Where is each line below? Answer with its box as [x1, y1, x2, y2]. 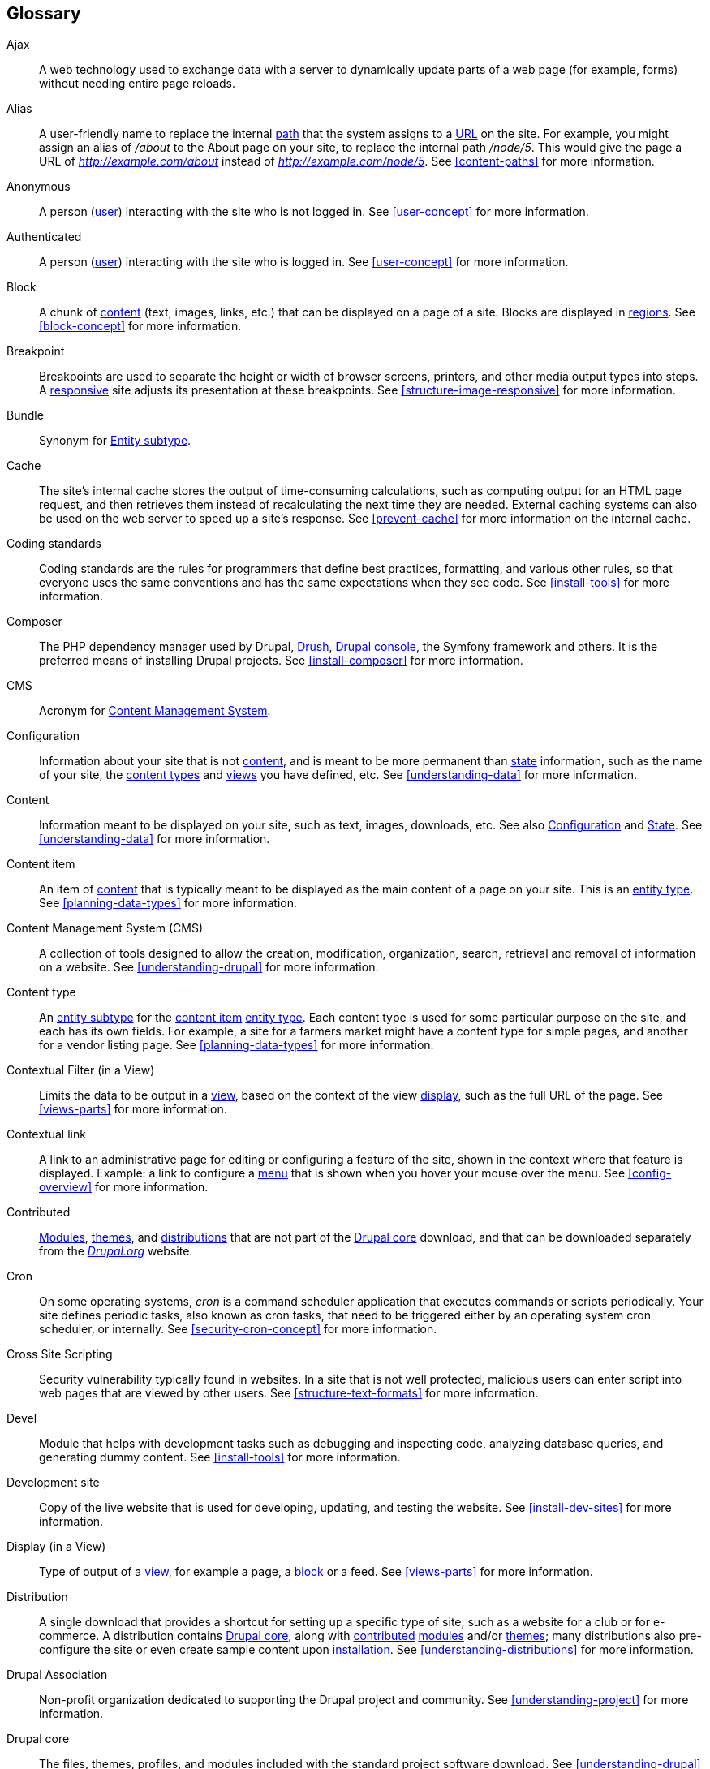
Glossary [6, 3, 81, 24]
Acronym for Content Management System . [39, 704, 271, 718]
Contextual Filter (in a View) [6, 1063, 155, 1078]
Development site [6, 1475, 100, 1490]
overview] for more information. [39, 1180, 209, 1194]
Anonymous [6, 179, 71, 194]
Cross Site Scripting [6, 1347, 113, 1362]
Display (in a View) [6, 1539, 106, 1554]
